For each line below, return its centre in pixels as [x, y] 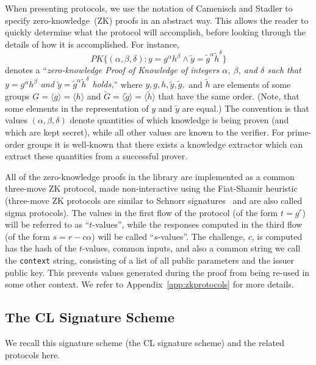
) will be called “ [123, 236]
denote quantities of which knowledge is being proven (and [179, 120]
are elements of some [252, 84]
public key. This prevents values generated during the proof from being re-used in [157, 272]
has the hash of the [41, 248]
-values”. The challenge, [201, 236]
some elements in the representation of [77, 108]
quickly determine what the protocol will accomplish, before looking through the [155, 32]
